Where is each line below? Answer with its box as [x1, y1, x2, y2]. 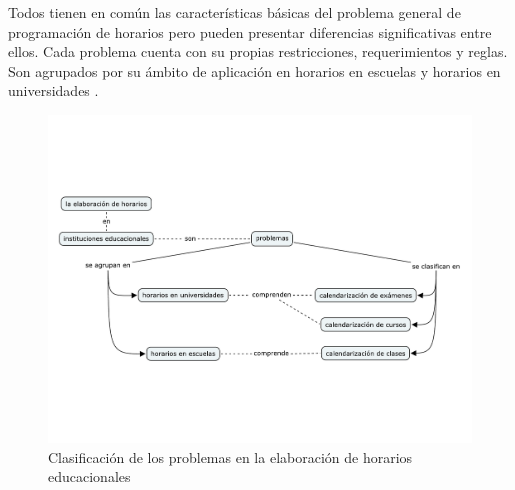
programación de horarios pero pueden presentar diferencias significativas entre [8, 21, 492, 42]
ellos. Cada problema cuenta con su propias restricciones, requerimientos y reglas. [8, 41, 508, 62]
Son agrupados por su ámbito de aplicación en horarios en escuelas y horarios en [8, 60, 501, 81]
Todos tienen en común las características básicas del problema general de [8, 2, 461, 22]
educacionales [48, 466, 131, 487]
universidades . [8, 80, 99, 101]
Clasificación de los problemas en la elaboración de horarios [48, 446, 413, 467]
